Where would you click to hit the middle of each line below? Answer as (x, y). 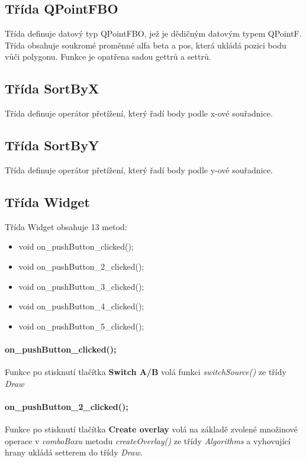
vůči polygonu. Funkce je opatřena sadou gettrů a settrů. (108, 56)
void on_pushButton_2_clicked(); (81, 266)
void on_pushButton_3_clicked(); (81, 286)
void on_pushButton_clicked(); (76, 246)
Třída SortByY (52, 145)
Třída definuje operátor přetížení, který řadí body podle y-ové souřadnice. (139, 169)
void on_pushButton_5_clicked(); (81, 326)
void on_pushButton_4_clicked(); (81, 306)
